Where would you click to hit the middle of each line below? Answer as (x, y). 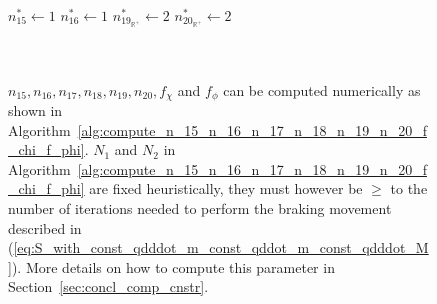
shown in (35, 109)
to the (409, 188)
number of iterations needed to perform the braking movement (200, 207)
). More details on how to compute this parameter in (173, 266)
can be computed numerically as (322, 89)
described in (45, 227)
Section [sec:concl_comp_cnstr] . (108, 286)
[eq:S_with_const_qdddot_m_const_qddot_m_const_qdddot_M (221, 247)
